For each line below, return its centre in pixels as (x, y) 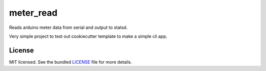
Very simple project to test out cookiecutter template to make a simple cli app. (88, 36)
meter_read (33, 13)
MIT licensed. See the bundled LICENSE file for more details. (71, 62)
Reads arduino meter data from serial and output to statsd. (68, 27)
